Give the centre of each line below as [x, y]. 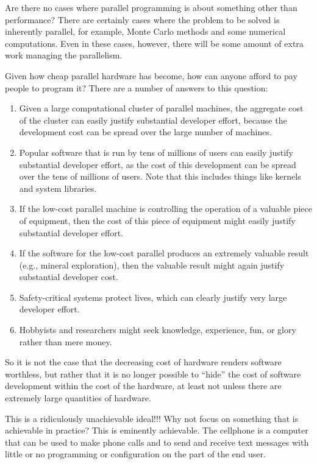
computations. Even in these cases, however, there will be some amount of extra [154, 43]
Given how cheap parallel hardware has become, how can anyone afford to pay [151, 75]
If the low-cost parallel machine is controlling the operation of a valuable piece [166, 209]
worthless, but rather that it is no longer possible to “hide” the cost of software [153, 374]
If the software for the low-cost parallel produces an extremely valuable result [164, 253]
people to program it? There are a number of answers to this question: [137, 87]
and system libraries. [58, 188]
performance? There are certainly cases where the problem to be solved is [142, 19]
